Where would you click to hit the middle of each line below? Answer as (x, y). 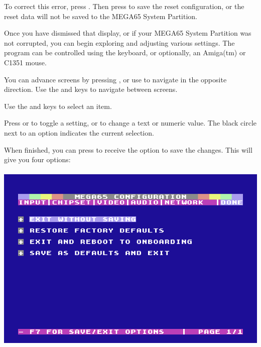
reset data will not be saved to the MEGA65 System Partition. (101, 16)
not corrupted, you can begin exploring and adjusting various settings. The (119, 42)
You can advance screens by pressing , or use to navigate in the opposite (115, 79)
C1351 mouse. (25, 62)
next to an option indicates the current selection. (79, 132)
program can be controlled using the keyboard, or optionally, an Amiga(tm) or (125, 52)
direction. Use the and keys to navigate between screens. (91, 89)
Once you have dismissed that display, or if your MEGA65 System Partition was (128, 33)
